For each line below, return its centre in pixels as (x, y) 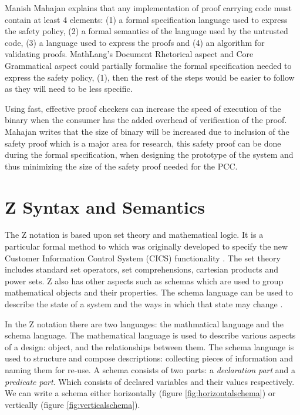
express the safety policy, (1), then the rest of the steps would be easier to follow (150, 77)
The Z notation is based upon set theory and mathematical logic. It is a (134, 235)
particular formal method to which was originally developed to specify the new (146, 246)
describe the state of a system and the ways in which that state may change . (144, 304)
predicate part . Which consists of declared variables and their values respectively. (150, 381)
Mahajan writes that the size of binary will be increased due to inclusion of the (147, 131)
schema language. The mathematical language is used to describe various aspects (150, 335)
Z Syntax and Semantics (105, 206)
